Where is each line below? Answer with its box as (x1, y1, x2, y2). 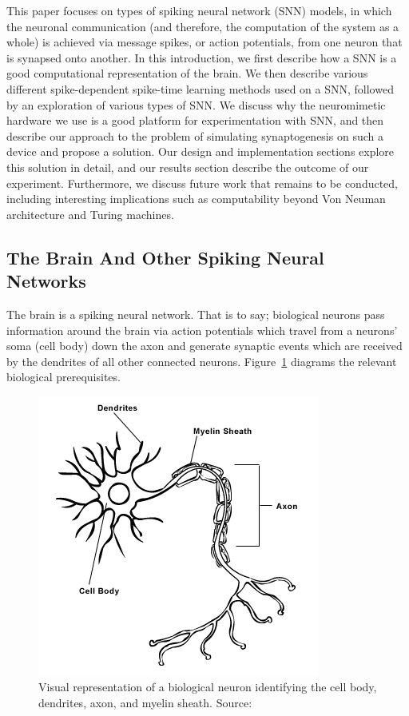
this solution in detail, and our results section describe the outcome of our (6, 158, 369, 175)
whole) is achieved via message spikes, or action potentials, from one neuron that (6, 34, 403, 50)
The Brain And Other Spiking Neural (6, 245, 324, 269)
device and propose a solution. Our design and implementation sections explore (6, 143, 395, 160)
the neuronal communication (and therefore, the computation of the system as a (6, 18, 399, 34)
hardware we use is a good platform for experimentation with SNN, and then (6, 112, 384, 129)
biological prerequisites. (6, 368, 121, 385)
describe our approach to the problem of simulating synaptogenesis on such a (6, 127, 383, 144)
